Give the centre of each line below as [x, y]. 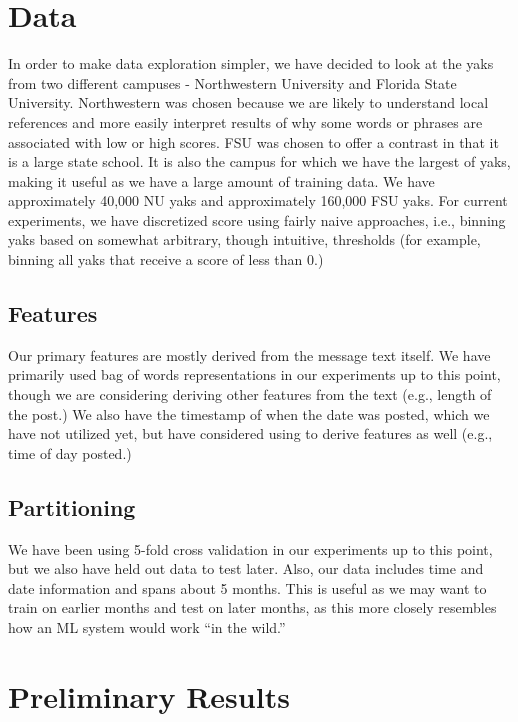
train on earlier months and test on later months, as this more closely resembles [252, 607]
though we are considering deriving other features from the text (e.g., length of [250, 394]
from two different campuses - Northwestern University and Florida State [232, 82]
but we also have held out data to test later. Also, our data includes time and [246, 568]
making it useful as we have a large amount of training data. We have [221, 180]
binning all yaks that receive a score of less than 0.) [166, 259]
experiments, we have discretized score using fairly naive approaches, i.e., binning [257, 219]
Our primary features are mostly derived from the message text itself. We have [249, 354]
